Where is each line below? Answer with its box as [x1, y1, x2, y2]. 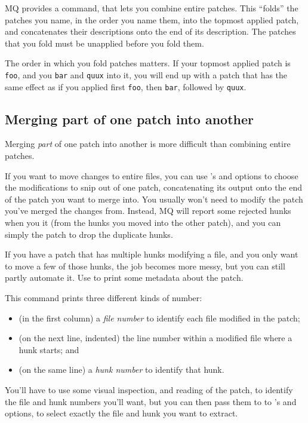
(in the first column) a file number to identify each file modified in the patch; [19, 311, 300, 324]
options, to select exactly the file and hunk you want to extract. [5, 407, 238, 419]
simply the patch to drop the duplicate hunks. [5, 228, 173, 240]
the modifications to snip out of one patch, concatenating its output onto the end [5, 181, 303, 194]
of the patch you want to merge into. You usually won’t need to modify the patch [5, 192, 303, 205]
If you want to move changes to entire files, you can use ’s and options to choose [5, 169, 298, 182]
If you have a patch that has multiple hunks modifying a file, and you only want [5, 248, 298, 260]
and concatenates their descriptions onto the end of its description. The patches [5, 25, 296, 38]
